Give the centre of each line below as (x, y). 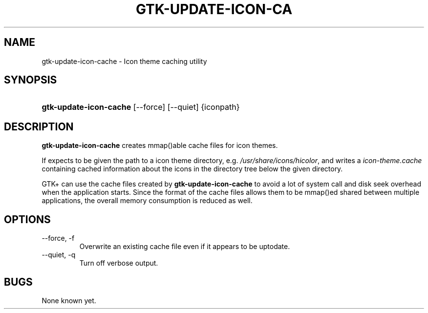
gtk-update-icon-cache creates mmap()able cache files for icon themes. (160, 146)
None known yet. (69, 300)
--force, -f (58, 238)
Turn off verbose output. (119, 263)
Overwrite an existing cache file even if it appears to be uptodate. (185, 247)
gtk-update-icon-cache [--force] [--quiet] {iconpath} (141, 107)
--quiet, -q (59, 255)
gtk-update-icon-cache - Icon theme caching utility (124, 61)
